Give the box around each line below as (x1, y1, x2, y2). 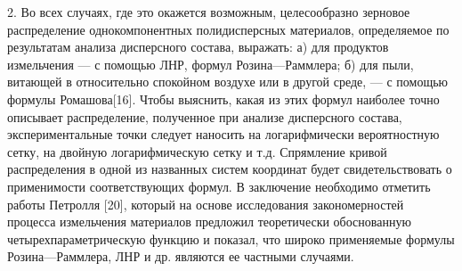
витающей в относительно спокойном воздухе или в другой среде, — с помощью (7, 72, 449, 91)
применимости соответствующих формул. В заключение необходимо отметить (7, 177, 431, 195)
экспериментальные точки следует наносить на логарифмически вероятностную (7, 125, 440, 144)
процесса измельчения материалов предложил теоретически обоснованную (7, 212, 411, 231)
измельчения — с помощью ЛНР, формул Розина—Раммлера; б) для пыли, (7, 54, 414, 73)
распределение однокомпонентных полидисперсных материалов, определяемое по (7, 20, 450, 38)
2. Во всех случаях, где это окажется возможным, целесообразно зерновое (7, 3, 410, 21)
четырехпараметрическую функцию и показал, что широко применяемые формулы (7, 229, 455, 248)
